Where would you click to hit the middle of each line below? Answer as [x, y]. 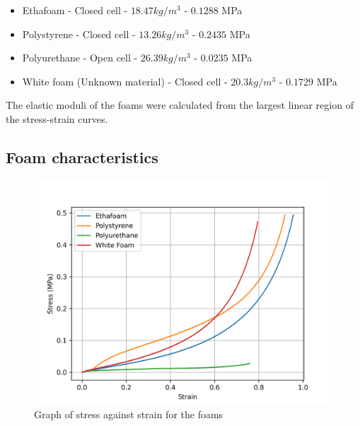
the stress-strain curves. [57, 118]
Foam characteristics [82, 156]
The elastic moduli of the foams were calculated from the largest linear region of [180, 105]
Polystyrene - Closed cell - [79, 34]
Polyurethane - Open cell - [80, 58]
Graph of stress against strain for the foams [129, 414]
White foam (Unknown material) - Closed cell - [125, 81]
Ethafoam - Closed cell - [75, 10]
